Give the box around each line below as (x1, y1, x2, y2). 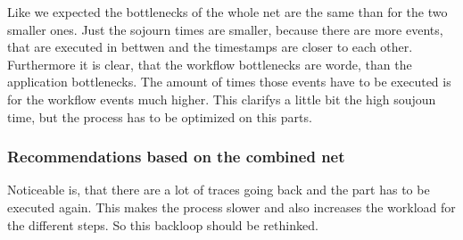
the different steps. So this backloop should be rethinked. (7, 215, 318, 234)
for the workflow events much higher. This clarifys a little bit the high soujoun (7, 89, 436, 108)
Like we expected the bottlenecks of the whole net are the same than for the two (7, 3, 448, 21)
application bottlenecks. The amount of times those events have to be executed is (7, 72, 451, 91)
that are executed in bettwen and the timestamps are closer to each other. (7, 37, 413, 56)
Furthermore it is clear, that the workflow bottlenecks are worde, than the (7, 54, 412, 73)
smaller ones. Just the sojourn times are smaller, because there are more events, (7, 20, 443, 38)
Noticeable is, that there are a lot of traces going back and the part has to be (7, 180, 430, 199)
